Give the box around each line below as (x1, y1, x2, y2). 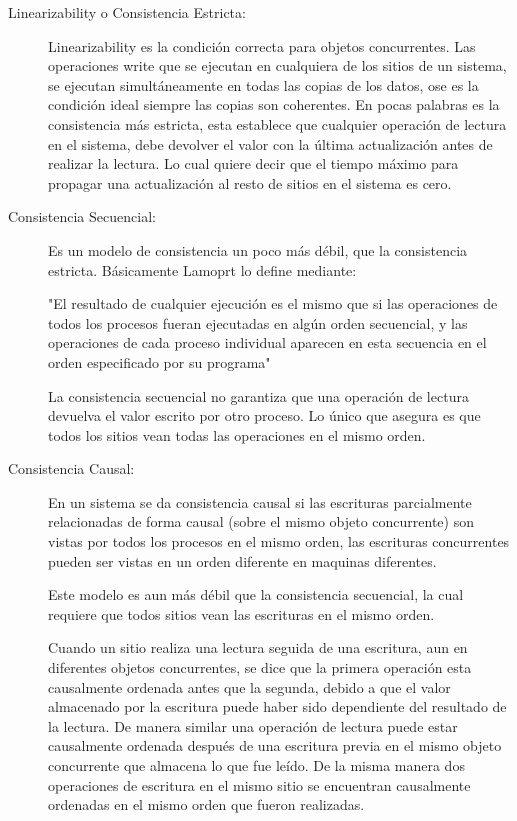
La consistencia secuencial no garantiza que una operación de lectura (48, 385, 469, 406)
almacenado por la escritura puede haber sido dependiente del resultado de (48, 696, 507, 717)
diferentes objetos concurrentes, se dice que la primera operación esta (48, 657, 472, 678)
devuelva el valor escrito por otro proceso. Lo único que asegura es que (48, 405, 481, 426)
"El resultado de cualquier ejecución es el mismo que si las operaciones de (48, 293, 498, 314)
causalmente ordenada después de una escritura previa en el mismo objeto (48, 735, 502, 756)
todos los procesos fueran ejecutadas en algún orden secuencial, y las (48, 312, 468, 333)
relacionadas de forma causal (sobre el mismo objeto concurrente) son (48, 511, 474, 532)
